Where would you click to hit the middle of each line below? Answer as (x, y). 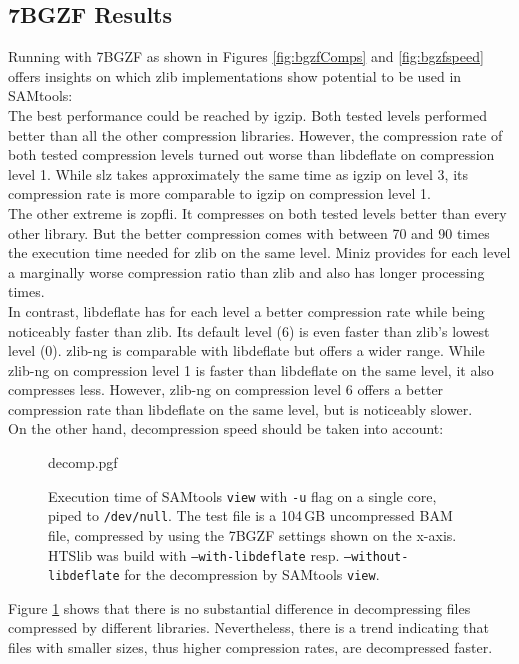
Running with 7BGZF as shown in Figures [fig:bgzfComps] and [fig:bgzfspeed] (246, 56)
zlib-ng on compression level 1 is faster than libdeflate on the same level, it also (251, 369)
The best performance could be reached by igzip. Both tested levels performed (247, 114)
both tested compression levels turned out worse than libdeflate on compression (251, 154)
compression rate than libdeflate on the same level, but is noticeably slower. (240, 408)
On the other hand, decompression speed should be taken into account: (226, 428)
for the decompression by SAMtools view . (252, 574)
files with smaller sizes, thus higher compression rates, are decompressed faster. (250, 647)
